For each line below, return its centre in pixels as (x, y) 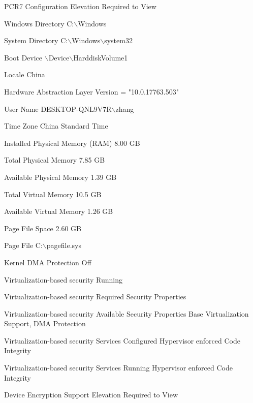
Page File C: (23, 245)
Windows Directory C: (39, 23)
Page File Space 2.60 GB (43, 228)
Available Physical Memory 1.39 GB (60, 177)
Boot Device (23, 57)
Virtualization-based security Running (64, 279)
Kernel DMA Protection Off (48, 262)
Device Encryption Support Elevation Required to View (91, 395)
